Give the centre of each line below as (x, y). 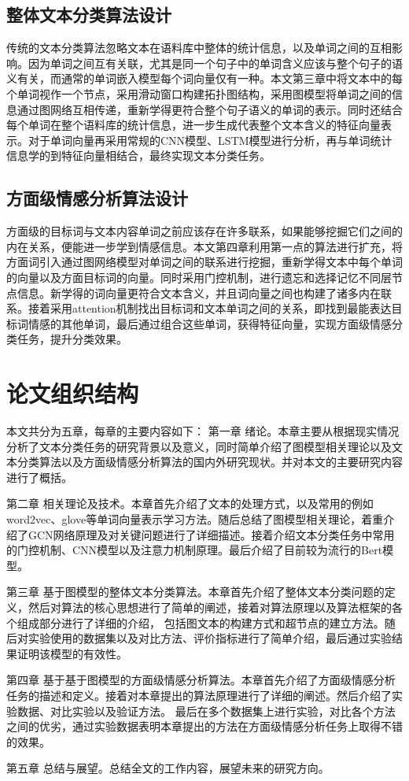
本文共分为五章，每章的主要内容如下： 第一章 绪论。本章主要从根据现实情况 (203, 431)
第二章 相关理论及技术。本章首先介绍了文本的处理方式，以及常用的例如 (190, 503)
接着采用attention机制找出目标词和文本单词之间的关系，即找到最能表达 (210, 308)
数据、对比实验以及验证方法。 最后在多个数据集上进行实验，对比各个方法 (206, 711)
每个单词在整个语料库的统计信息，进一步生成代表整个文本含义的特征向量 (193, 125)
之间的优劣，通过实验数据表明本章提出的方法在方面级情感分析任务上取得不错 (204, 726)
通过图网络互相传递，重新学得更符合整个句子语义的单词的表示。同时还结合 (210, 109)
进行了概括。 (39, 477)
